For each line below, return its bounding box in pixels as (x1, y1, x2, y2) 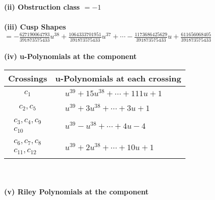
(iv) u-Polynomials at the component (4, 51, 137, 62)
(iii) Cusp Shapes (4, 21, 66, 32)
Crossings (8, 72, 47, 84)
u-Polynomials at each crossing (55, 72, 181, 84)
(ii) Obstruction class (4, 2, 80, 12)
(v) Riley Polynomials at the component (4, 186, 149, 196)
